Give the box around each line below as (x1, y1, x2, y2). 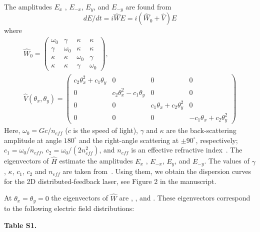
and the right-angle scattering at (79, 134, 179, 145)
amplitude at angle (4, 134, 62, 145)
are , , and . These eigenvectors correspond (119, 192, 250, 203)
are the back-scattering (166, 125, 236, 135)
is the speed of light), (73, 125, 138, 135)
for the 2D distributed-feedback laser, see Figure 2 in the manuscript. (4, 175, 216, 186)
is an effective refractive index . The (131, 144, 242, 155)
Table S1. (4, 219, 37, 230)
